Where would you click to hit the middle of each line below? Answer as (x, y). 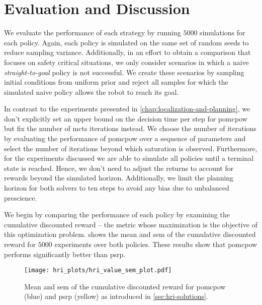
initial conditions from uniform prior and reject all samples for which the (116, 82)
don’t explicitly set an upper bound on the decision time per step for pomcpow (126, 118)
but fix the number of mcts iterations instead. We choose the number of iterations (130, 128)
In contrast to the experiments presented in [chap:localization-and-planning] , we (127, 109)
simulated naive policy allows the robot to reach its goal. (92, 91)
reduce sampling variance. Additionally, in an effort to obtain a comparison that (127, 52)
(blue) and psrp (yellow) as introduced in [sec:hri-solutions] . (116, 296)
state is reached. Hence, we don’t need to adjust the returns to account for (119, 168)
